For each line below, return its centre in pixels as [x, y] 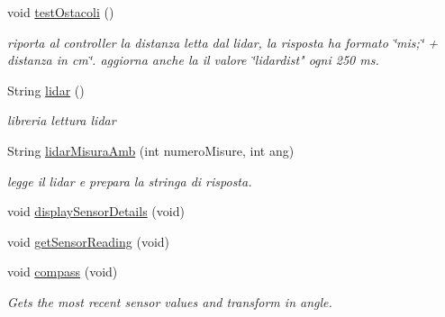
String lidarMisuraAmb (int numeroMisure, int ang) [151, 150]
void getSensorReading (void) [89, 241]
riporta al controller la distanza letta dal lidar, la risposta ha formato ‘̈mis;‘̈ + [222, 42]
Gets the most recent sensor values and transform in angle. [170, 301]
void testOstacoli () [61, 12]
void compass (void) [63, 272]
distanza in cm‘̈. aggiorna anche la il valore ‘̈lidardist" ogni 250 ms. [193, 60]
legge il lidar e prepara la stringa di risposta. [130, 181]
